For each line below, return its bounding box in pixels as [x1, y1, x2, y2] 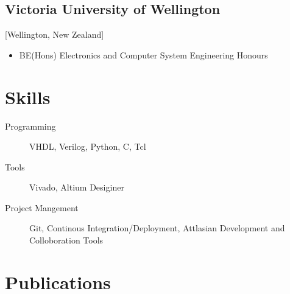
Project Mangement [5, 201, 79, 214]
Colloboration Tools [29, 234, 104, 247]
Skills [5, 84, 51, 109]
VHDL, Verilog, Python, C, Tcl [29, 140, 146, 153]
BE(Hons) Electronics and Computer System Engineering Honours [19, 48, 268, 61]
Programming [5, 119, 56, 132]
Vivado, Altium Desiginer [29, 181, 124, 194]
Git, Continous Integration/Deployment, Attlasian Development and [29, 222, 285, 234]
